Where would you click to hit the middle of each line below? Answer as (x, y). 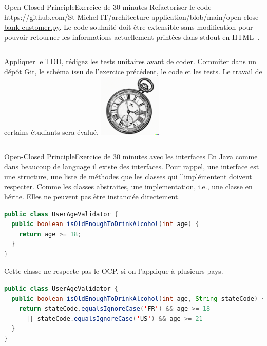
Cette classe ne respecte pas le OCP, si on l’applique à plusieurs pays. (114, 271)
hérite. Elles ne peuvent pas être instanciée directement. (92, 196)
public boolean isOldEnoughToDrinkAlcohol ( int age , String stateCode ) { (138, 299)
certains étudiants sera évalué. (51, 131)
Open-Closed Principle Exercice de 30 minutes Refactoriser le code (108, 7)
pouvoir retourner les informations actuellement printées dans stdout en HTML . (132, 37)
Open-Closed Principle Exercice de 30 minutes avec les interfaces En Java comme (131, 156)
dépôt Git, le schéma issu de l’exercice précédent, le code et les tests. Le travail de (133, 71)
